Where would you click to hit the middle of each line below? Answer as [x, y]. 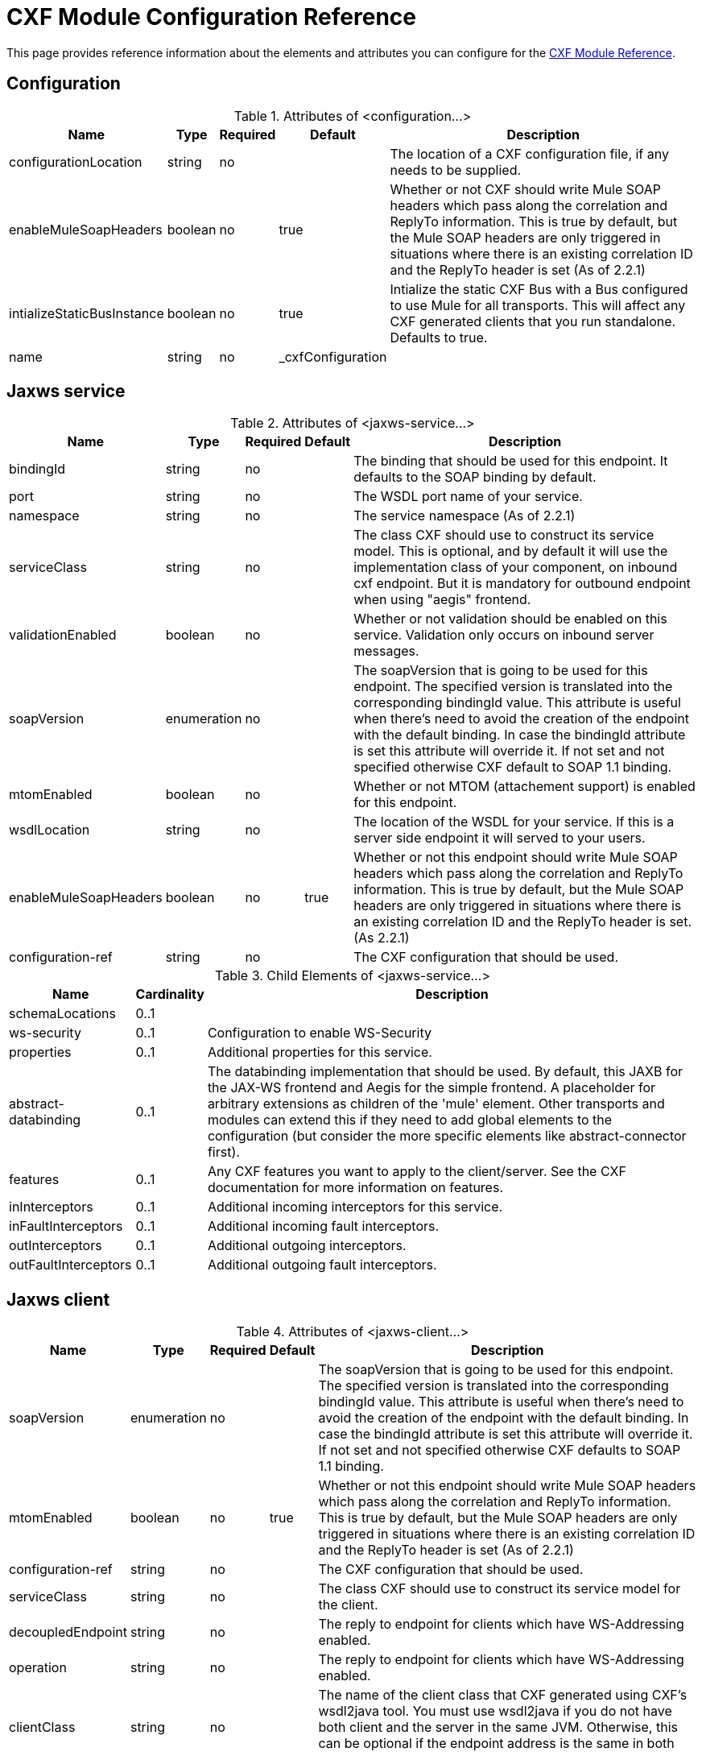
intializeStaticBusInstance [87, 313]
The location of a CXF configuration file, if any [529, 153]
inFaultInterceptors [66, 1226]
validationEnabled [63, 635]
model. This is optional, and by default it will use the [511, 551]
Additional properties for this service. [320, 1052]
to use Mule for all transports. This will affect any [538, 305]
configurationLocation [76, 162]
